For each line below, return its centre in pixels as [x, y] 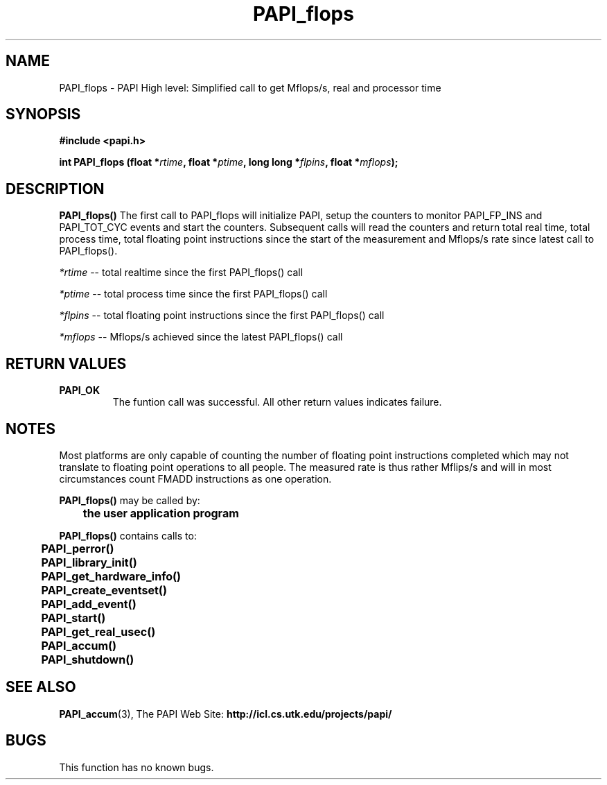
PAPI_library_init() [89, 562]
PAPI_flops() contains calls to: [128, 535]
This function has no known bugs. [137, 767]
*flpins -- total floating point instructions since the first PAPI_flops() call [222, 316]
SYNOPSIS [43, 114]
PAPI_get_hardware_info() [111, 576]
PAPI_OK [79, 390]
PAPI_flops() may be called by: [130, 500]
